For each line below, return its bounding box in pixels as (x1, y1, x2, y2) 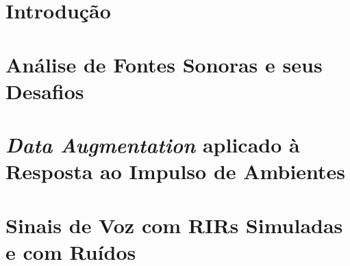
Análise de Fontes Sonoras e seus (5, 50, 323, 78)
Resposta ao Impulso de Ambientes (5, 157, 346, 185)
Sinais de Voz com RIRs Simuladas (5, 211, 343, 239)
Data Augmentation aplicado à (5, 131, 300, 159)
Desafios (5, 77, 84, 105)
